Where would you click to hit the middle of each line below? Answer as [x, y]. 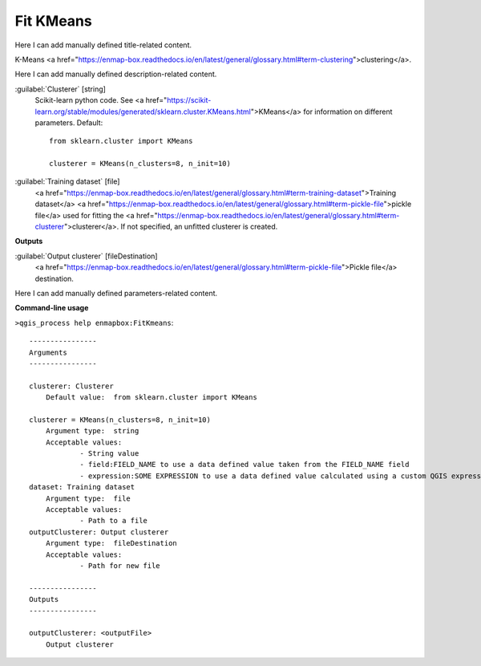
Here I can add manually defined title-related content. [103, 45]
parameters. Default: [69, 122]
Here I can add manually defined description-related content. [116, 74]
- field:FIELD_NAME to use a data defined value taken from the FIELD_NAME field [245, 465]
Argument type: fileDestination [111, 543]
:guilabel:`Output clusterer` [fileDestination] [86, 256]
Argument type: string [92, 431]
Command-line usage [52, 308]
